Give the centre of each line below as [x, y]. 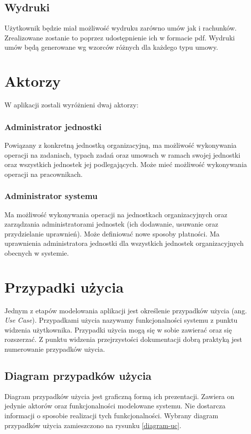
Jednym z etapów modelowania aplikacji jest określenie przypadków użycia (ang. [126, 310]
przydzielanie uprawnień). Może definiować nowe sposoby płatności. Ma [112, 233]
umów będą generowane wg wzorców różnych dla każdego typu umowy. [111, 47]
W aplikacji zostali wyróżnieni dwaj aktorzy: [71, 105]
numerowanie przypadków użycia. [55, 349]
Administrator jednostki [53, 126]
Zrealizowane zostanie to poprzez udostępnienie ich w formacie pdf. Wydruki [120, 37]
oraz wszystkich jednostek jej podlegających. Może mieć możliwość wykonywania [126, 164]
